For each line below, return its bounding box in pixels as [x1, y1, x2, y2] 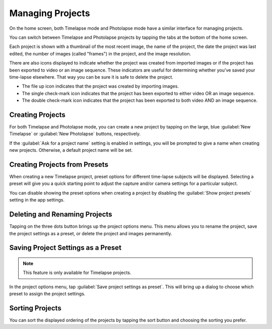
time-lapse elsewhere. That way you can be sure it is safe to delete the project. [9, 74, 174, 80]
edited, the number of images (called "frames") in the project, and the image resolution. [9, 50, 191, 56]
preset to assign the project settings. [9, 291, 86, 297]
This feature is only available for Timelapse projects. [23, 270, 131, 276]
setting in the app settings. [9, 197, 65, 203]
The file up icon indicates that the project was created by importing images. [22, 83, 179, 89]
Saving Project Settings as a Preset [9, 243, 122, 252]
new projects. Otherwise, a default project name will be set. [9, 147, 133, 153]
